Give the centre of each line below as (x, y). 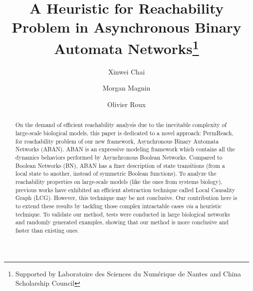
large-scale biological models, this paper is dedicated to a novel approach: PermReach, (124, 133)
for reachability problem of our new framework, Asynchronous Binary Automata (117, 141)
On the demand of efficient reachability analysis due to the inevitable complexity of (121, 125)
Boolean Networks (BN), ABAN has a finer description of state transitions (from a (120, 165)
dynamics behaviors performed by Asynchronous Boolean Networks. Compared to (119, 157)
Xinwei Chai (126, 71)
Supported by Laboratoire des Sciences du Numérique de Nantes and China (128, 273)
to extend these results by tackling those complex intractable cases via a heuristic (118, 206)
